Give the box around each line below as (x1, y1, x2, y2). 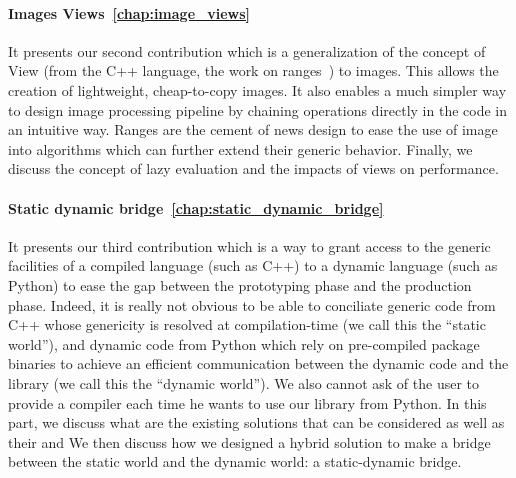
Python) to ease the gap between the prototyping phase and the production (8, 274, 472, 295)
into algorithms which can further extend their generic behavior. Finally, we (8, 138, 473, 159)
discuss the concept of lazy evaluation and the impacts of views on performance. (8, 158, 499, 179)
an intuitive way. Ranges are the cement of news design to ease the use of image (8, 119, 498, 140)
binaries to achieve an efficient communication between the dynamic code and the (8, 353, 509, 374)
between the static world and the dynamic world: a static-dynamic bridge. (8, 451, 462, 472)
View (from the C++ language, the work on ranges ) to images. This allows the (8, 60, 499, 81)
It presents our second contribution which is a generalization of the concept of (8, 40, 486, 61)
